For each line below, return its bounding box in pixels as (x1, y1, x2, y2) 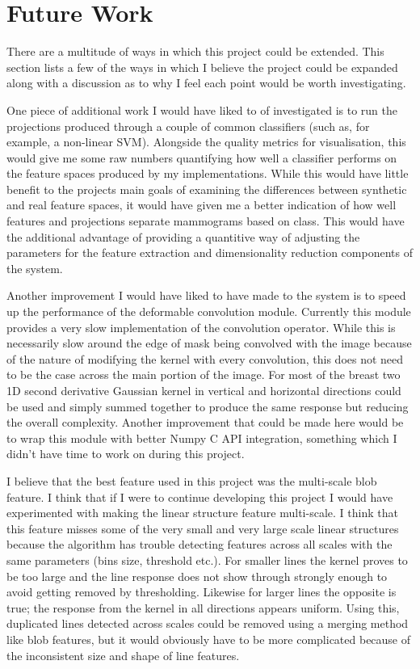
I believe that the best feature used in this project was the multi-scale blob (6, 472, 377, 489)
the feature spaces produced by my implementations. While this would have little (6, 165, 409, 182)
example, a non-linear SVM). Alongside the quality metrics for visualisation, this (6, 133, 406, 150)
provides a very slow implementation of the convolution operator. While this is (6, 318, 396, 335)
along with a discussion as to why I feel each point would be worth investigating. (6, 74, 406, 91)
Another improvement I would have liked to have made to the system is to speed (6, 287, 406, 304)
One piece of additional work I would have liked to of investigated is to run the (6, 101, 398, 118)
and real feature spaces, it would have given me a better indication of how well (6, 196, 397, 213)
